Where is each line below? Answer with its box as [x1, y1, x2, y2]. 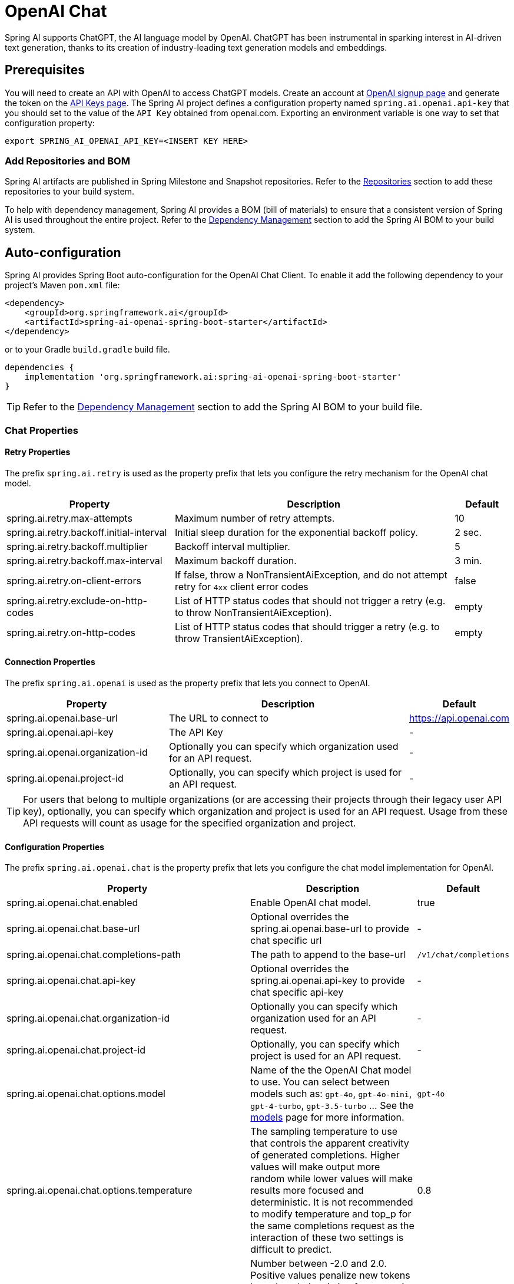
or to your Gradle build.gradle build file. [5, 344, 170, 355]
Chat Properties [5, 424, 78, 436]
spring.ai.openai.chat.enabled [6, 897, 138, 909]
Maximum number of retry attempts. [174, 512, 335, 524]
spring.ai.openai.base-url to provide [250, 923, 409, 935]
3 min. [455, 554, 482, 567]
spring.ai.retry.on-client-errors [6, 574, 141, 587]
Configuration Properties [5, 841, 105, 852]
